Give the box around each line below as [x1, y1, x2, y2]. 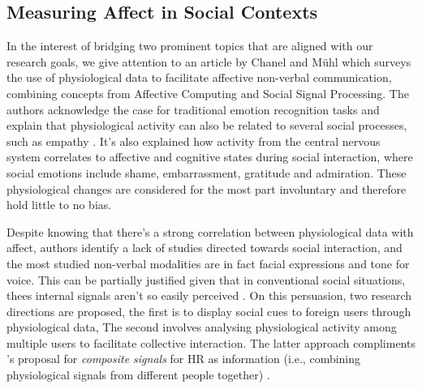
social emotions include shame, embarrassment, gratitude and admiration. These [6, 164, 407, 181]
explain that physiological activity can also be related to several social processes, [6, 117, 407, 134]
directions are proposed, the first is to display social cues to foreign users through [6, 302, 411, 319]
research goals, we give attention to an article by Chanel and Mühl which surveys [6, 53, 411, 70]
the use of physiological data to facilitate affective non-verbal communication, [6, 69, 392, 86]
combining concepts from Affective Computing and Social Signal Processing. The [6, 84, 409, 101]
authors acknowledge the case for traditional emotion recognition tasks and [6, 100, 380, 118]
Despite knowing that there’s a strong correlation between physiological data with [6, 223, 414, 240]
